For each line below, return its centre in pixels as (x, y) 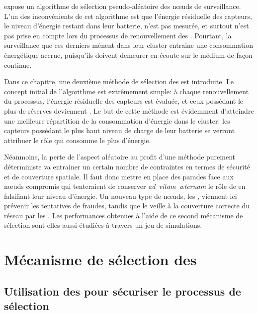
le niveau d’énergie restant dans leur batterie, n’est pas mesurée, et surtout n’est (127, 26)
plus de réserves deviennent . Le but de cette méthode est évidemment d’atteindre (129, 110)
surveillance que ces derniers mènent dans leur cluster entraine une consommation (129, 45)
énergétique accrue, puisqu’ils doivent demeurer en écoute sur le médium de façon (128, 55)
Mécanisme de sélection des (100, 259)
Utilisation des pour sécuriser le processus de (123, 291)
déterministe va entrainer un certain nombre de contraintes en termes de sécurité (127, 166)
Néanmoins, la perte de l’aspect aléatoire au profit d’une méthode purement (120, 157)
